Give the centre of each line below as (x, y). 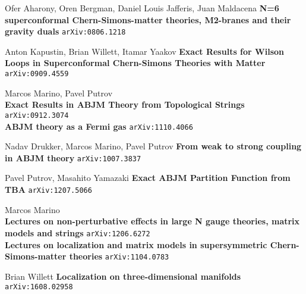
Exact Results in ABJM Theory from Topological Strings (125, 104)
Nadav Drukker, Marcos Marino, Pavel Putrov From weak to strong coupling (153, 146)
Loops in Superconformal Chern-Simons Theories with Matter (135, 63)
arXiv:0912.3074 (37, 115)
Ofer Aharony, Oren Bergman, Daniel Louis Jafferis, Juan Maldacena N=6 (142, 8)
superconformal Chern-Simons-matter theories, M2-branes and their (148, 19)
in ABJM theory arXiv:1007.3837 (73, 157)
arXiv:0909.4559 (37, 74)
